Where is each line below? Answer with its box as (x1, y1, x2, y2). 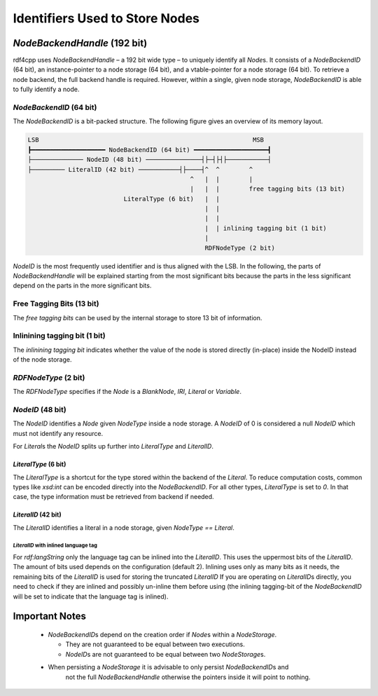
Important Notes (13, 610, 87, 622)
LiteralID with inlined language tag (13, 542, 97, 549)
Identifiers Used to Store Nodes (13, 11, 199, 26)
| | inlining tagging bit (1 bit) (204, 224, 327, 232)
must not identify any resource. (13, 429, 104, 437)
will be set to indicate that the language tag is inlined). (13, 592, 169, 601)
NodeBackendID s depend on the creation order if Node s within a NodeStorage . (48, 631, 277, 639)
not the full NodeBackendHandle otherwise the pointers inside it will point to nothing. (65, 673, 311, 681)
